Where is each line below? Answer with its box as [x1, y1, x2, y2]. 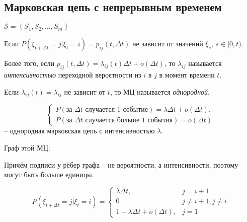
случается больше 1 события [85, 116, 173, 124]
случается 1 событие [85, 106, 148, 113]
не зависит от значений [132, 38, 203, 49]
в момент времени [159, 69, 215, 80]
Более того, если [4, 58, 55, 68]
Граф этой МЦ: [4, 142, 50, 153]
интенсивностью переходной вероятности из [4, 69, 141, 80]
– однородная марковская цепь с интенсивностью [4, 125, 155, 136]
